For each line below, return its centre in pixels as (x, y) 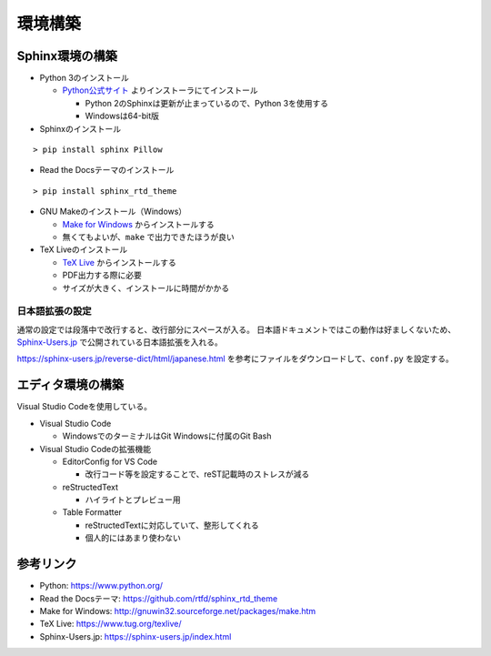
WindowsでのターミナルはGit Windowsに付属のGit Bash (167, 436)
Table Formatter (92, 512)
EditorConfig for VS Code (110, 461)
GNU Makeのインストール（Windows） (113, 212)
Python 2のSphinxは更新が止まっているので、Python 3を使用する (207, 103)
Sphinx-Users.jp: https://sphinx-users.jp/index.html (135, 636)
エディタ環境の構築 (70, 385)
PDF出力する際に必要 (102, 275)
